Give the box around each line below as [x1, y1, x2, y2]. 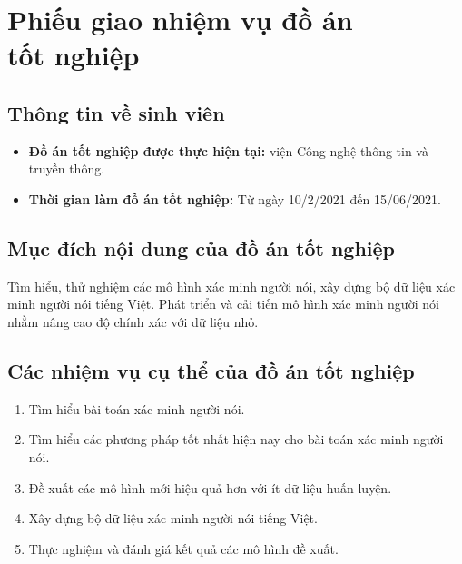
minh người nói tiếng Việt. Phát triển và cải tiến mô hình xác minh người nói [7, 294, 439, 313]
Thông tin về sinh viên [7, 98, 225, 126]
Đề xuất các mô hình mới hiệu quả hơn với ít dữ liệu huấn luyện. [28, 478, 392, 497]
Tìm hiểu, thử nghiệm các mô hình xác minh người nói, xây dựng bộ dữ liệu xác [7, 276, 456, 295]
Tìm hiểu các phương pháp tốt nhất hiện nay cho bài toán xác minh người [28, 430, 444, 449]
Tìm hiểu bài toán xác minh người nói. [28, 399, 245, 418]
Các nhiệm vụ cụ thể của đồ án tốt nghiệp [7, 356, 415, 384]
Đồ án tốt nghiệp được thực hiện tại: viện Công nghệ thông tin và [28, 141, 428, 160]
